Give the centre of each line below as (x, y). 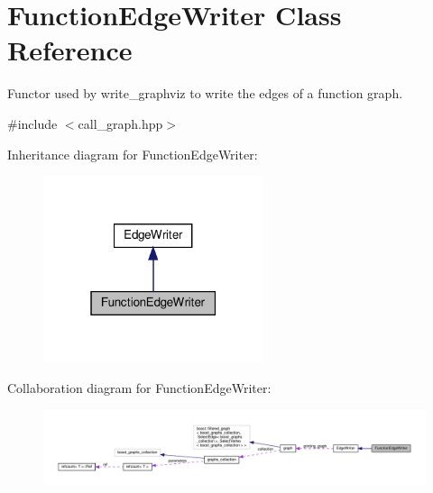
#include (32, 123)
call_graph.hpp (120, 123)
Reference (70, 50)
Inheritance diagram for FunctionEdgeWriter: (133, 154)
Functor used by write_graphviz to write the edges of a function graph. (205, 93)
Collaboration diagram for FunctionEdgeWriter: (139, 388)
